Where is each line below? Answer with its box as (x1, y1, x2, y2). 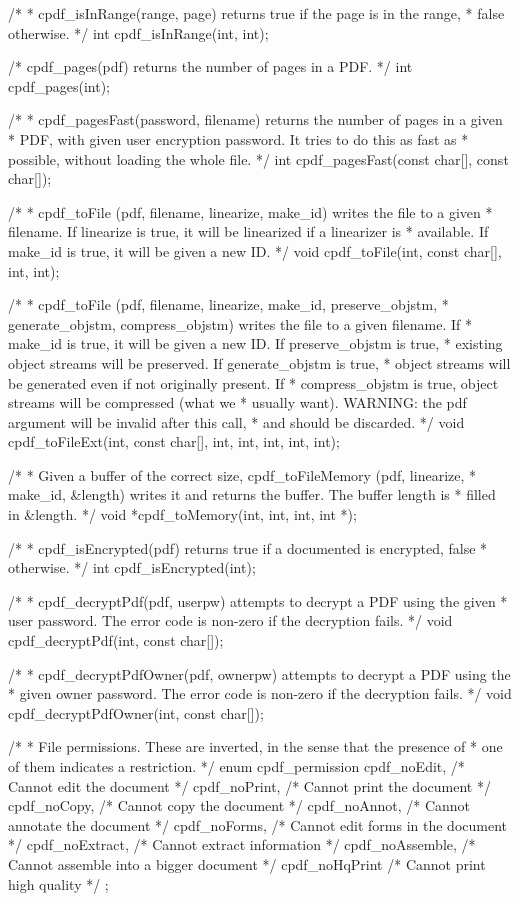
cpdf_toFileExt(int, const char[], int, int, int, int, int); (8, 431, 340, 452)
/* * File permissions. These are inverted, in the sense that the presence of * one (8, 736, 503, 757)
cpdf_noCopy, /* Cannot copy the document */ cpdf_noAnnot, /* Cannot (8, 795, 471, 816)
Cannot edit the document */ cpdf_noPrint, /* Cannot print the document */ (8, 775, 491, 796)
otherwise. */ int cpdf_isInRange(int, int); (8, 22, 269, 43)
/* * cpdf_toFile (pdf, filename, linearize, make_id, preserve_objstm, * (8, 294, 449, 315)
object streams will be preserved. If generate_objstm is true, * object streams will (8, 352, 511, 373)
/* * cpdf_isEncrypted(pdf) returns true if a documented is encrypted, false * (8, 537, 488, 558)
